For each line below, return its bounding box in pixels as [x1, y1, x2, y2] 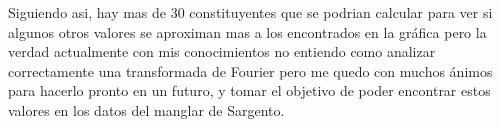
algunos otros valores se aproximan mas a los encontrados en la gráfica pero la [8, 21, 487, 42]
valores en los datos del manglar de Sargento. [8, 99, 285, 120]
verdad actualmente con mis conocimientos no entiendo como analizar [8, 41, 436, 62]
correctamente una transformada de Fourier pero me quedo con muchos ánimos [8, 60, 493, 81]
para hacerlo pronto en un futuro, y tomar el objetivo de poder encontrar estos [8, 80, 491, 101]
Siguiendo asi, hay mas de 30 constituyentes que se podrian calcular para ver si [8, 2, 493, 22]
